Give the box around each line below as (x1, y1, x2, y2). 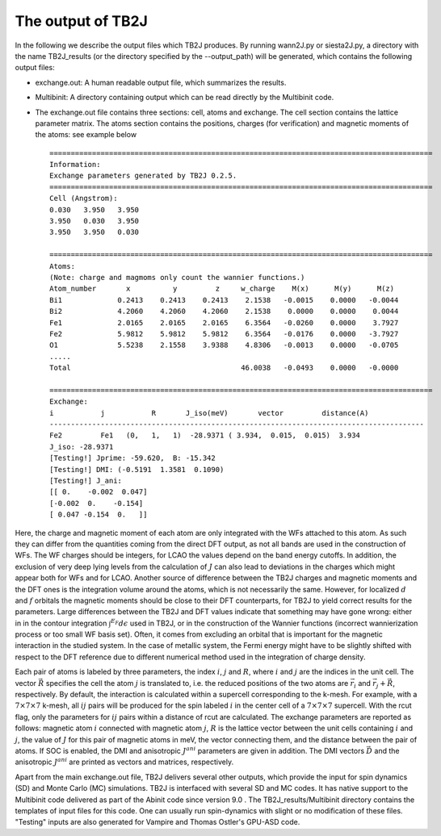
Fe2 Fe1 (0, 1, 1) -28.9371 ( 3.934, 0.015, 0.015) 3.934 (49, 431, 361, 440)
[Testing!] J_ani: (49, 476, 123, 485)
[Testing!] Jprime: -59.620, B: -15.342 (49, 454, 216, 463)
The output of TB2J (15, 12, 149, 30)
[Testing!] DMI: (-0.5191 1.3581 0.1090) (49, 465, 225, 474)
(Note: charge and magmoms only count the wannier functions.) (49, 273, 305, 282)
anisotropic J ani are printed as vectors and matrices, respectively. (15, 756, 234, 767)
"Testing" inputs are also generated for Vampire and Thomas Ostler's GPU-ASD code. (15, 817, 300, 827)
